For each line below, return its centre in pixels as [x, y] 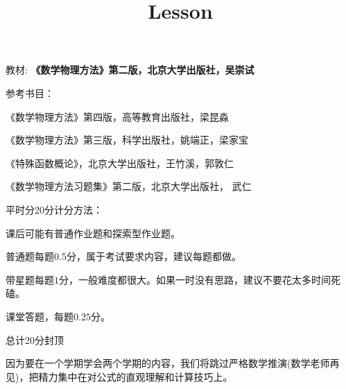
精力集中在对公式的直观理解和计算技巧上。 [136, 376]
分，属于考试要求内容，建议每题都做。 [154, 256]
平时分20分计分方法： [54, 209]
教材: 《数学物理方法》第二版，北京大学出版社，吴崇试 [130, 70]
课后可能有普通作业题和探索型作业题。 [93, 233]
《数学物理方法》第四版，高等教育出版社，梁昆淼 [117, 116]
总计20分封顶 [35, 339]
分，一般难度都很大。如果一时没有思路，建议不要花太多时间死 [200, 279]
